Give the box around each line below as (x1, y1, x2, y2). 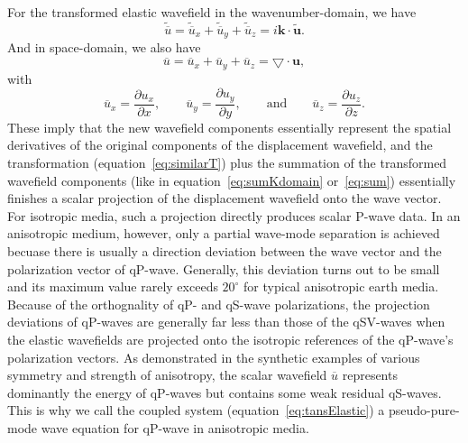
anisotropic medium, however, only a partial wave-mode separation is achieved (7, 224, 440, 243)
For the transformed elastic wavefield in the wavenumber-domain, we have (7, 3, 417, 21)
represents (342, 365, 398, 384)
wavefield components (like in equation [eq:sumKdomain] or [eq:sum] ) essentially (7, 171, 456, 189)
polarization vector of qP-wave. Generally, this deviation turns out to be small (7, 259, 440, 278)
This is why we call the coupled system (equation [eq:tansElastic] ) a (7, 401, 385, 420)
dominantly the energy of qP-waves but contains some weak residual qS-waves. (7, 383, 442, 401)
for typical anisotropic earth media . (243, 277, 439, 296)
